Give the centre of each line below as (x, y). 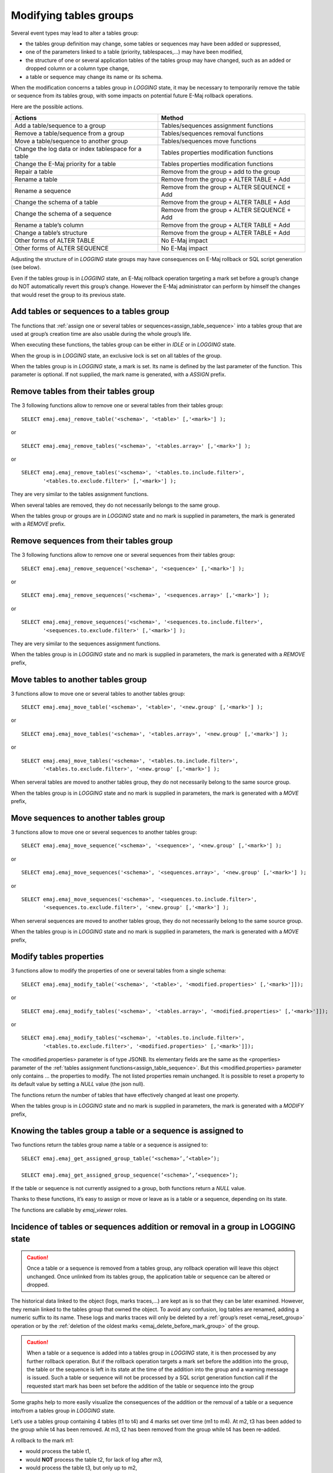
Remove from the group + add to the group (220, 172)
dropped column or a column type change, (77, 68)
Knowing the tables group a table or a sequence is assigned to (127, 1131)
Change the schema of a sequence (63, 214)
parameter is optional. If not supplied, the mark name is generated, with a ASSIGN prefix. (119, 375)
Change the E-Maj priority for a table (65, 164)
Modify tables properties (57, 957)
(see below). (26, 267)
